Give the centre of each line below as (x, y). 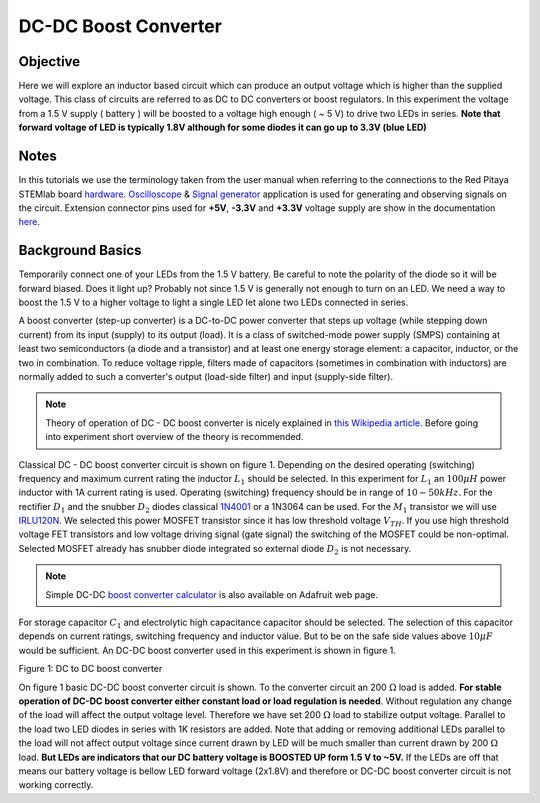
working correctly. (56, 785)
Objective (49, 61)
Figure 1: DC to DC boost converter (90, 669)
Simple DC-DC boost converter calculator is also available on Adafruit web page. (212, 594)
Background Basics (80, 250)
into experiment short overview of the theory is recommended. (174, 437)
